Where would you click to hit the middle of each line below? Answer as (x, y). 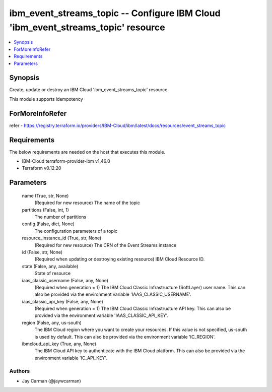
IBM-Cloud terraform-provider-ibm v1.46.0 (66, 161)
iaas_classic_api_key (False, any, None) (62, 301)
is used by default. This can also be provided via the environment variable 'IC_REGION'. (125, 337)
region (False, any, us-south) (52, 322)
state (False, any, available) (50, 266)
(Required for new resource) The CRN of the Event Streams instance (106, 245)
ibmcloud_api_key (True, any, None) (59, 344)
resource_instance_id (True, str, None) (62, 238)
